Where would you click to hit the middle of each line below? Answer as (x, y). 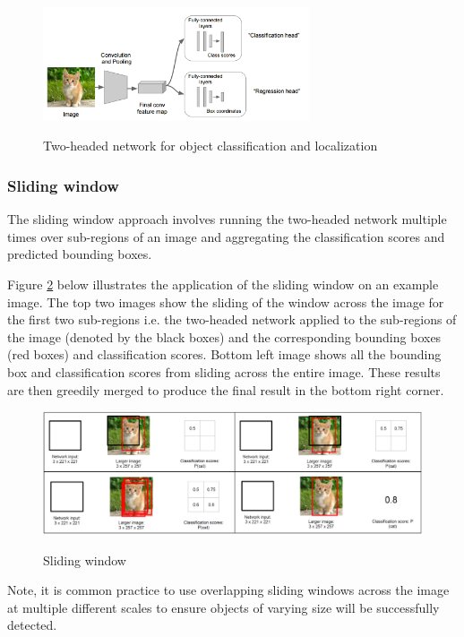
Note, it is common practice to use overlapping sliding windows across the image (228, 590)
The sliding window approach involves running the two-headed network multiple (227, 219)
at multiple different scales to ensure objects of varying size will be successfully (223, 607)
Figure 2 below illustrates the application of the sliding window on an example (223, 284)
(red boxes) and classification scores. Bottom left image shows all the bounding (224, 354)
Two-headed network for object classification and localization (211, 146)
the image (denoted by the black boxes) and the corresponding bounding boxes (224, 336)
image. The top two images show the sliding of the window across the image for (226, 301)
